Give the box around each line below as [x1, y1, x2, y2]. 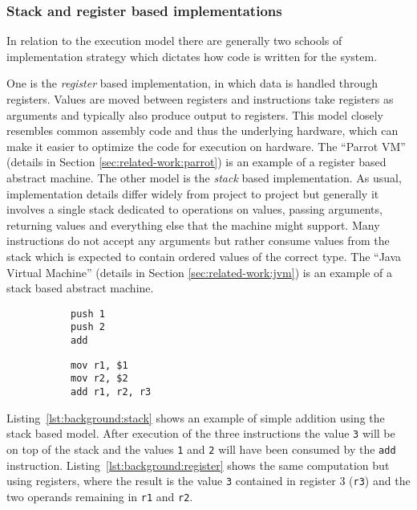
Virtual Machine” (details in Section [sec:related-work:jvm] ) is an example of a [6, 263, 393, 280]
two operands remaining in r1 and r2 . [6, 488, 193, 504]
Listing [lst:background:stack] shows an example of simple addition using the [6, 409, 385, 426]
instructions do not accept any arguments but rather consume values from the [6, 232, 390, 249]
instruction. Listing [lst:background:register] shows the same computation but [6, 456, 390, 473]
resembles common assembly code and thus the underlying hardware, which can [6, 122, 399, 139]
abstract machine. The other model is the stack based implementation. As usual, [6, 169, 402, 186]
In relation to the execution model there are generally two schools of [6, 32, 342, 49]
